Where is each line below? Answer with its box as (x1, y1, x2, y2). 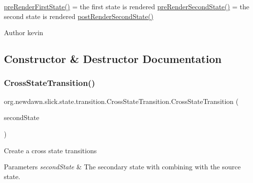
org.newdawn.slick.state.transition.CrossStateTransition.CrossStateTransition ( (4, 96, 239, 106)
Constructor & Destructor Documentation (4, 51, 222, 66)
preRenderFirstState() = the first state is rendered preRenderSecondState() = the (4, 1, 250, 11)
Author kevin (4, 27, 43, 38)
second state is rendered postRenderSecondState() (4, 11, 154, 21)
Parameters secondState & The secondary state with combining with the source (4, 162, 241, 172)
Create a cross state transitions (4, 145, 97, 155)
